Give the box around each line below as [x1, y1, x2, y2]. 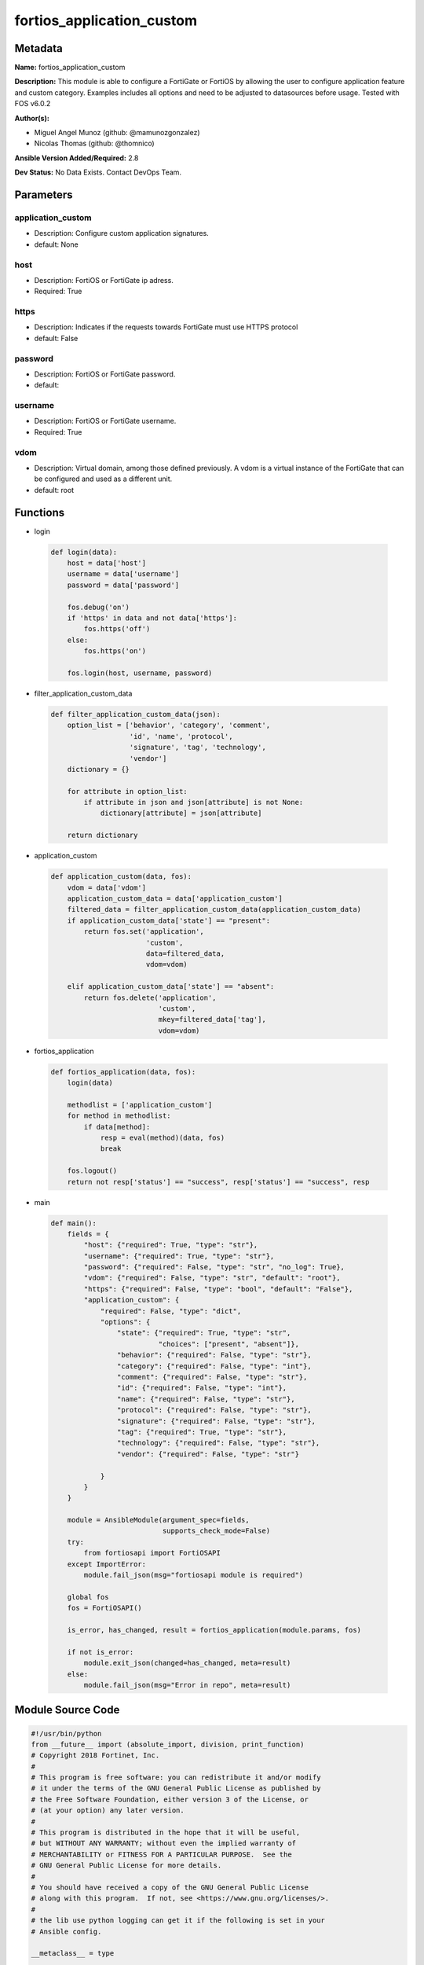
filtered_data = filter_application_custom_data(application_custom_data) [67, 905, 361, 914]
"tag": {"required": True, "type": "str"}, [116, 1427, 287, 1436]
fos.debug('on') [67, 602, 130, 612]
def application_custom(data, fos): [50, 872, 192, 881]
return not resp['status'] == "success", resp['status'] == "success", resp [67, 1177, 370, 1186]
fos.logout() [67, 1166, 118, 1175]
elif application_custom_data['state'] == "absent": [67, 982, 275, 991]
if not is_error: [67, 1647, 134, 1656]
